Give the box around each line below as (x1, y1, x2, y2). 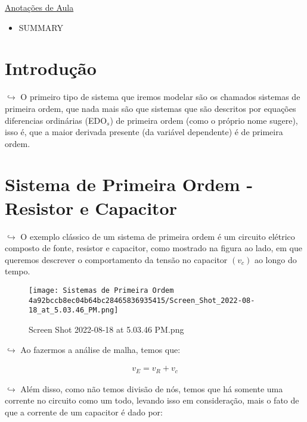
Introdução (5, 56, 97, 80)
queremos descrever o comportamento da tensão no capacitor (5, 253, 228, 265)
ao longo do (254, 253, 297, 265)
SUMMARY (18, 21, 63, 33)
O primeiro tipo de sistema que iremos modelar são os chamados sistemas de (20, 90, 300, 103)
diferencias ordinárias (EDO (5, 114, 107, 126)
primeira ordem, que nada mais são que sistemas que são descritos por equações (5, 102, 296, 114)
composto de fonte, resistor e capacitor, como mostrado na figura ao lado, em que (5, 242, 303, 254)
